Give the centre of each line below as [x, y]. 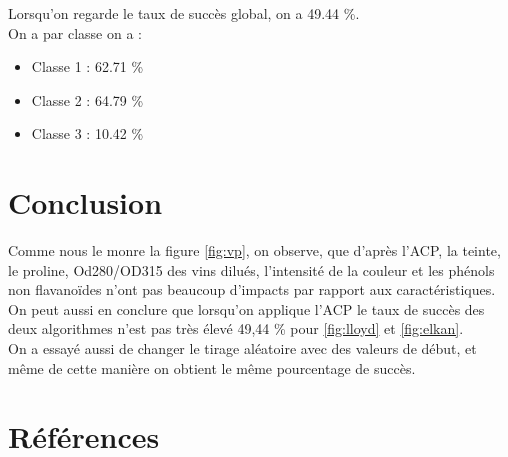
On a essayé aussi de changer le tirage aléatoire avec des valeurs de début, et [242, 348]
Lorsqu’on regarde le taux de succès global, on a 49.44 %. [184, 13]
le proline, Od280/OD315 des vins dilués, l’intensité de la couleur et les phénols [251, 269]
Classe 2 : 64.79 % [87, 99]
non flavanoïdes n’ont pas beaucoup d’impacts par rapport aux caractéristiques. [252, 289]
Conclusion [85, 202]
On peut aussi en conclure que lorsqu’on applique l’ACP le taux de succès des [246, 308]
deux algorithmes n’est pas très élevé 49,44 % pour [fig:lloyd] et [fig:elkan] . [236, 328]
